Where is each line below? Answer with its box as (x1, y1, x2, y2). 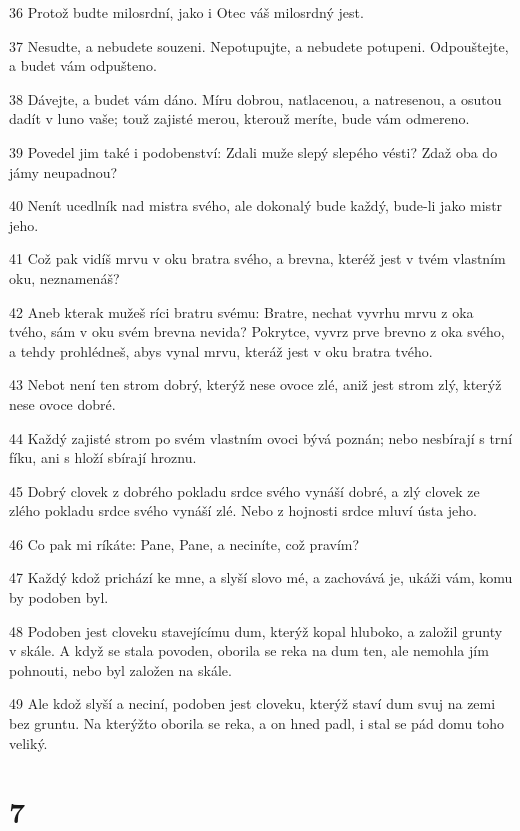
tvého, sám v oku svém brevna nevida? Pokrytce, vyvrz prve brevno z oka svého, (9, 321, 505, 342)
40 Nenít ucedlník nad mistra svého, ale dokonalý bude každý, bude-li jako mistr (9, 195, 503, 216)
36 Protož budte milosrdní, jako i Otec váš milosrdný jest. (9, 2, 364, 22)
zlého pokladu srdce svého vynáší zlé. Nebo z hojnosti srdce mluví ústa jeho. (9, 500, 477, 521)
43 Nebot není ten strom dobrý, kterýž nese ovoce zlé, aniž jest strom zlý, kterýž (9, 374, 502, 395)
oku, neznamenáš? (9, 267, 120, 288)
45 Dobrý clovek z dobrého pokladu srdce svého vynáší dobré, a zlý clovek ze (9, 480, 480, 501)
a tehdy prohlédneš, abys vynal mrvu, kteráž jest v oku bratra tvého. (9, 340, 433, 361)
